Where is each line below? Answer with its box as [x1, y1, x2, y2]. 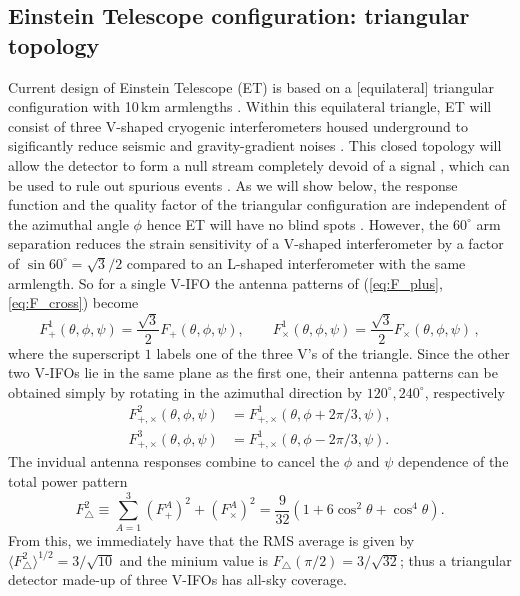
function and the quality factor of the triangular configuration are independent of [8, 194, 506, 215]
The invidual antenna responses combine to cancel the [8, 451, 340, 472]
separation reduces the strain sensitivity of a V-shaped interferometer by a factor [8, 233, 504, 254]
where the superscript [8, 342, 141, 363]
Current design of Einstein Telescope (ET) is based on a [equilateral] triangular [8, 76, 494, 97]
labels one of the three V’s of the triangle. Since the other [156, 342, 510, 363]
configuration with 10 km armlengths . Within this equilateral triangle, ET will [8, 96, 492, 117]
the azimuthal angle [8, 213, 129, 234]
